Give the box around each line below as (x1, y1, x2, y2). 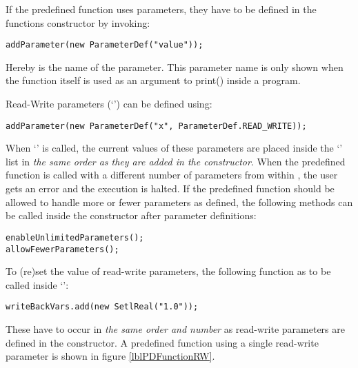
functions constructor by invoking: (6, 15, 150, 30)
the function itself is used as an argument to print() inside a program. (6, 73, 301, 88)
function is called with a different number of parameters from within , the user (6, 167, 338, 182)
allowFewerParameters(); (6, 244, 119, 254)
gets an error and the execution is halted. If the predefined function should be (6, 181, 335, 196)
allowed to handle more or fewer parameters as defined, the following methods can (6, 194, 353, 209)
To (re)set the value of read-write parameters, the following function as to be (6, 264, 331, 278)
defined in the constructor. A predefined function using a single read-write (6, 335, 319, 349)
